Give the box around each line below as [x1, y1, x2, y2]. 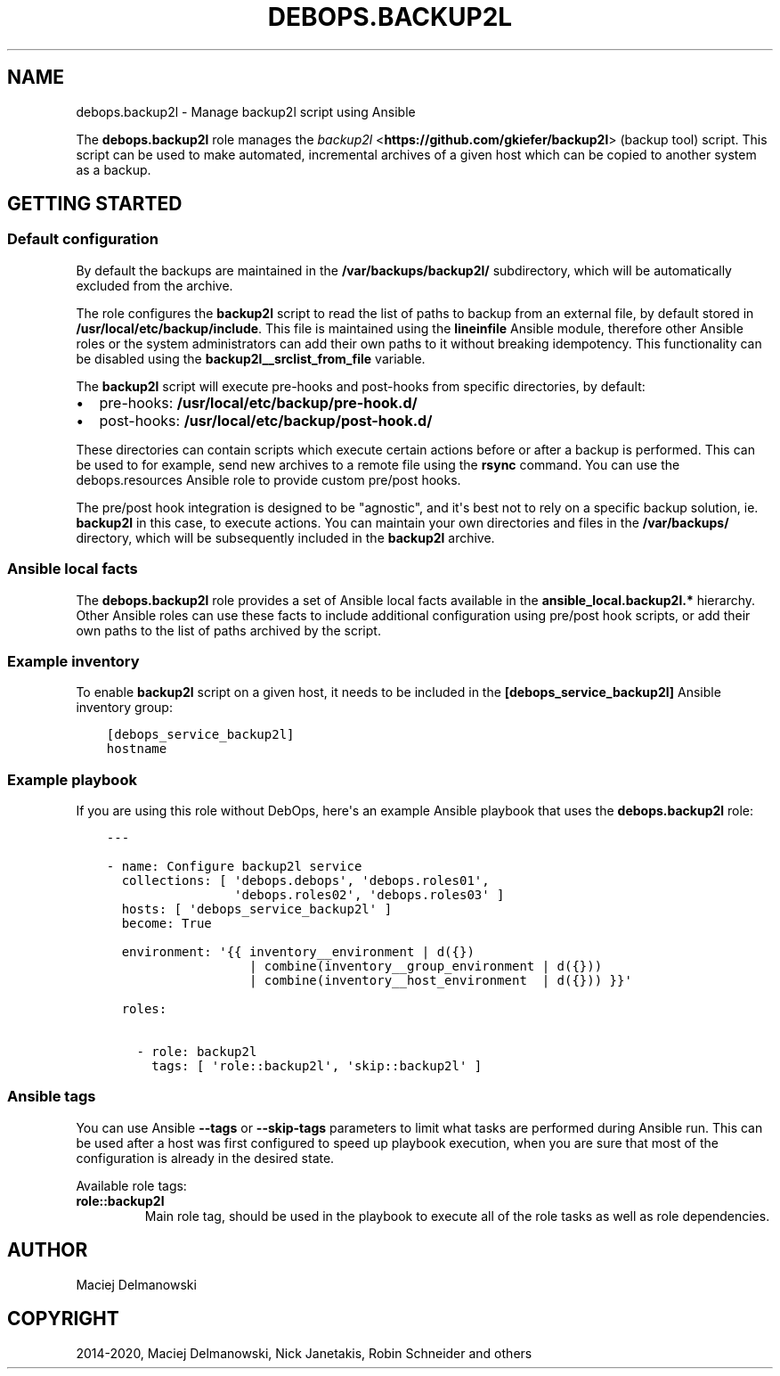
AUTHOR [7, 1239, 88, 1262]
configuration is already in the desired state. [76, 1150, 335, 1166]
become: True [121, 916, 212, 931]
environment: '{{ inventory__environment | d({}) [121, 945, 475, 960]
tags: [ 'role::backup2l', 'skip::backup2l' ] [151, 1059, 483, 1074]
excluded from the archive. [76, 277, 233, 293]
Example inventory [7, 651, 140, 670]
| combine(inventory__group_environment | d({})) [248, 959, 603, 974]
